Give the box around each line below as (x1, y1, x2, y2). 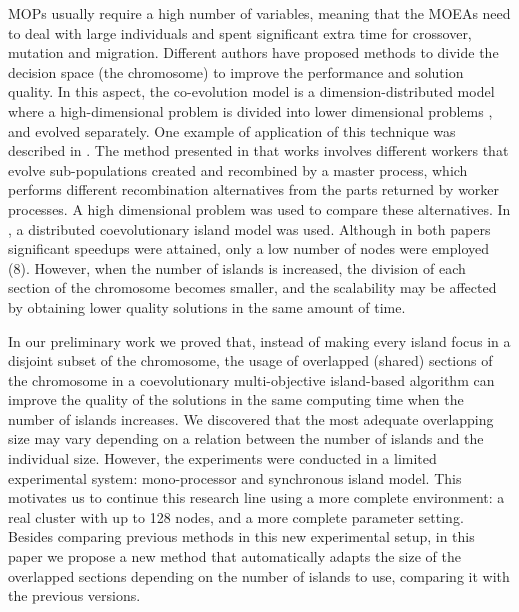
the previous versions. (8, 585, 141, 606)
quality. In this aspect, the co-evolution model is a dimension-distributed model (8, 81, 495, 102)
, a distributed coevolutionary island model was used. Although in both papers (8, 218, 491, 239)
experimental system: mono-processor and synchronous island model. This (8, 467, 462, 488)
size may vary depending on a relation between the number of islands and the (8, 428, 484, 449)
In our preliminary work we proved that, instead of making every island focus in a (8, 330, 511, 351)
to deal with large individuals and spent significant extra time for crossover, (8, 22, 472, 43)
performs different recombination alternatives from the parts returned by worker (8, 179, 500, 200)
